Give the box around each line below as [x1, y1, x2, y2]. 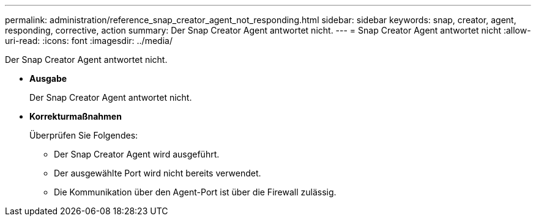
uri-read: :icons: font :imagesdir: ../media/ [5, 35, 173, 46]
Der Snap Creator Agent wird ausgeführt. [54, 149, 220, 159]
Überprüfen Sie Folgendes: [29, 130, 138, 140]
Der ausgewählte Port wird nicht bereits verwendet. [54, 168, 261, 178]
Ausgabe [29, 73, 67, 84]
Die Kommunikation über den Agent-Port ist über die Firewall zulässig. [54, 187, 337, 197]
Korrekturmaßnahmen [29, 111, 122, 121]
